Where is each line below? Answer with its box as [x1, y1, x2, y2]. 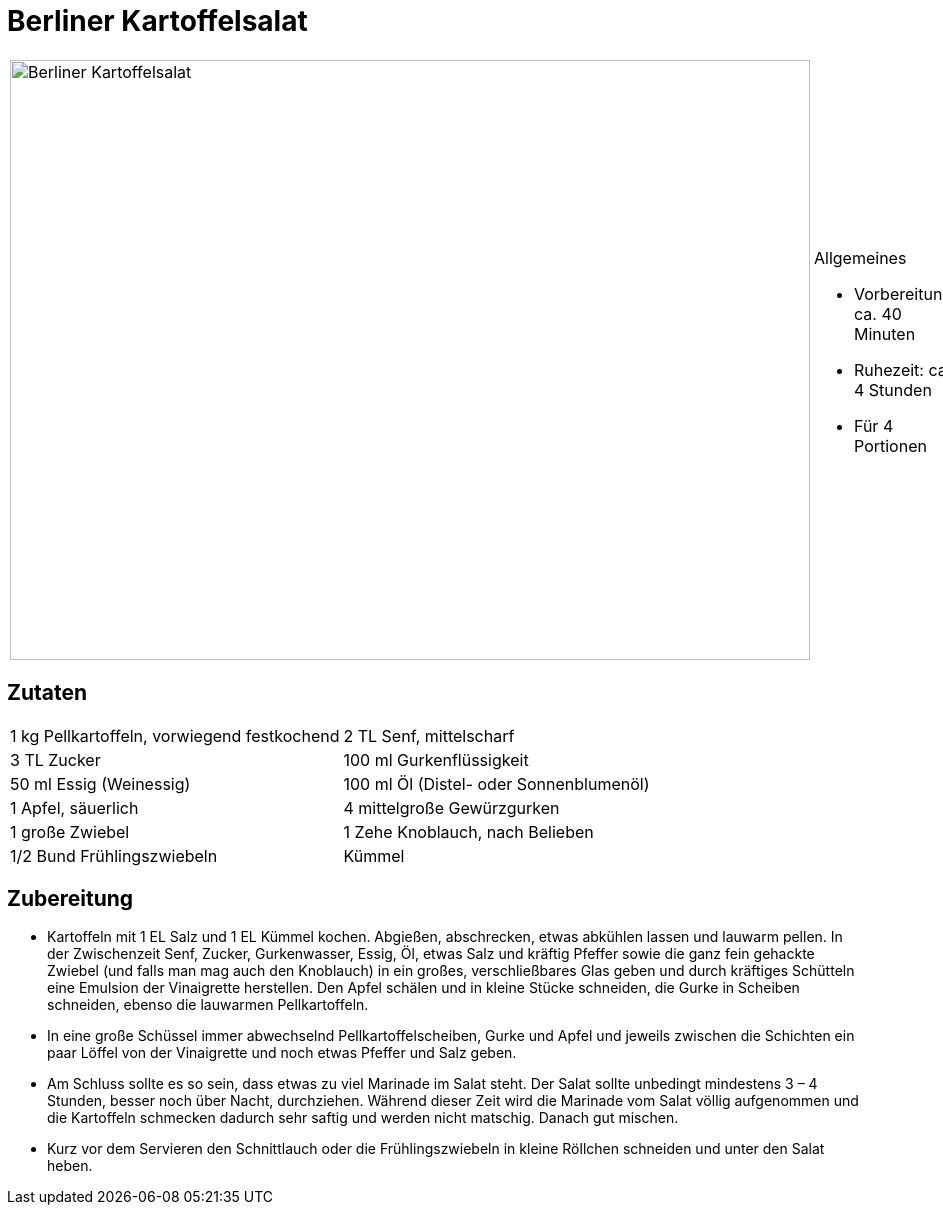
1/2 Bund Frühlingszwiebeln [10, 845, 218, 866]
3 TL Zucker [10, 749, 101, 770]
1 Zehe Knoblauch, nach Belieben [343, 821, 594, 842]
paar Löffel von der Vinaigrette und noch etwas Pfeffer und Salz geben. [47, 1044, 517, 1062]
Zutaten [7, 680, 88, 706]
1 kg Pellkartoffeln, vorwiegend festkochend [10, 725, 340, 746]
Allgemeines [814, 247, 907, 268]
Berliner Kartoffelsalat [7, 4, 308, 38]
